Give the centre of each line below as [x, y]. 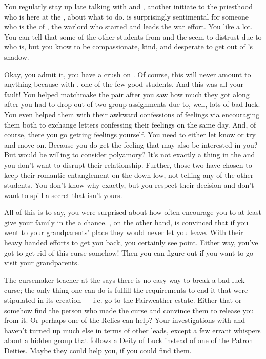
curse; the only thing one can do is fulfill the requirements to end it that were [126, 290]
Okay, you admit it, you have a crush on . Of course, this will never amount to [128, 74]
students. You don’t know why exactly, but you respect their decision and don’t [129, 185]
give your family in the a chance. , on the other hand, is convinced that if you [126, 222]
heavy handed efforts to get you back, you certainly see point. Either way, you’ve [131, 243]
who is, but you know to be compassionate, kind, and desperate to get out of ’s [128, 47]
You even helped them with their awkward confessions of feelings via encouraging [132, 114]
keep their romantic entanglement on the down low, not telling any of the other [129, 175]
